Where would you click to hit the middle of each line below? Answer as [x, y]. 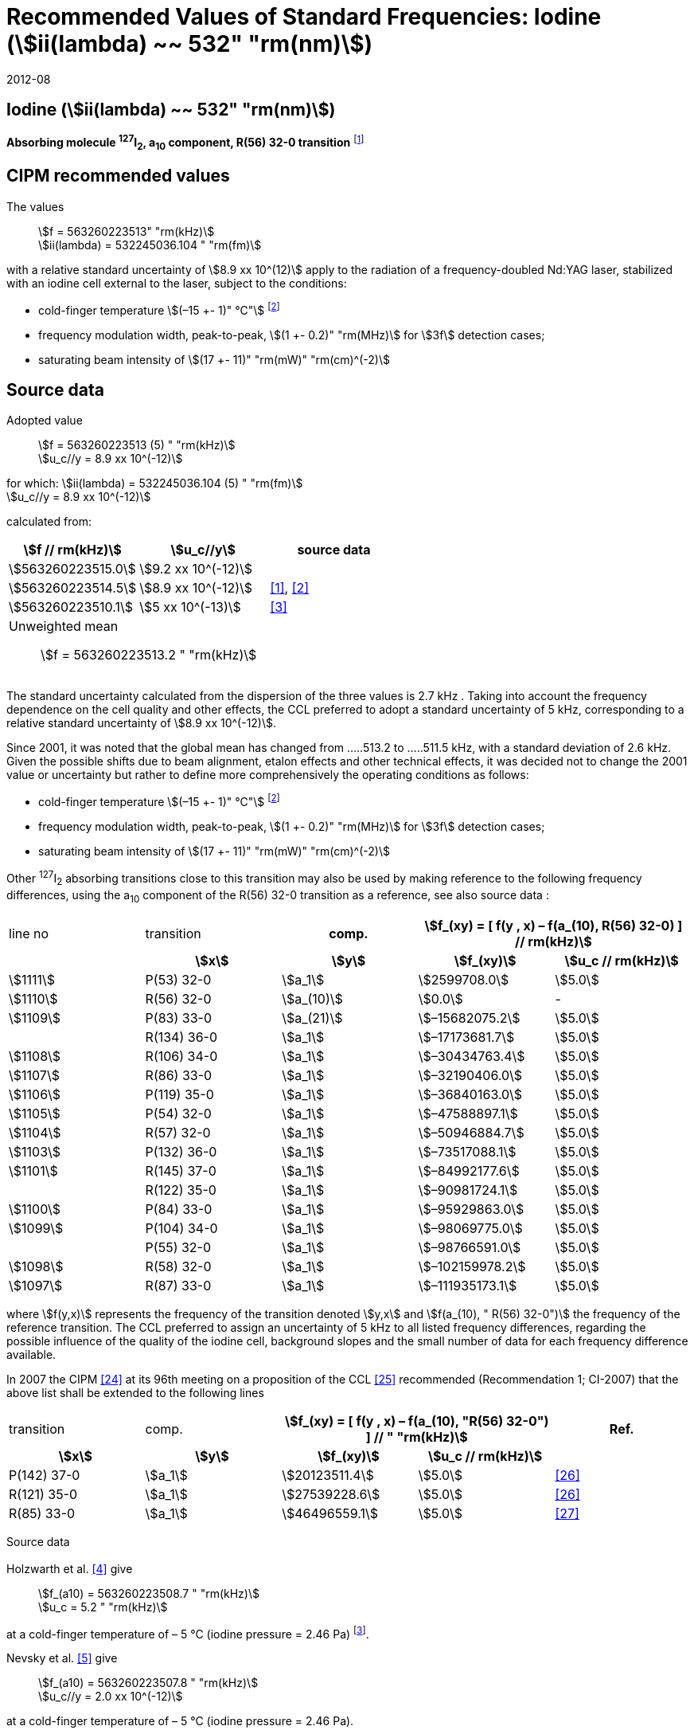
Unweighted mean [64, 626]
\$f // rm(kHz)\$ [72, 550]
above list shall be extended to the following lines [135, 1393]
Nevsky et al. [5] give [62, 1658]
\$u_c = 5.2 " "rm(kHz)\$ [103, 1607]
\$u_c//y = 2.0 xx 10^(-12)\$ [111, 1697]
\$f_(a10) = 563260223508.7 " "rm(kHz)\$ [149, 1593]
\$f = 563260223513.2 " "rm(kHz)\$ [149, 655]
